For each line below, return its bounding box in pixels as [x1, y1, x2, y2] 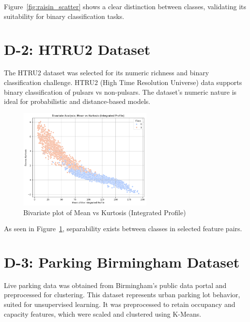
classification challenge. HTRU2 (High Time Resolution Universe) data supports [4, 77, 242, 87]
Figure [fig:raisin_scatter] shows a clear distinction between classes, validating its [4, 1, 246, 11]
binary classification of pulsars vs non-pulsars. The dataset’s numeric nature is [4, 86, 237, 97]
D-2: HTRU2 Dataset [4, 39, 151, 59]
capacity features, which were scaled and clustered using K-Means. [4, 308, 202, 319]
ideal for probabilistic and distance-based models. [4, 96, 151, 106]
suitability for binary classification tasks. [4, 11, 125, 21]
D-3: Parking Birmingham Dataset [4, 252, 240, 271]
